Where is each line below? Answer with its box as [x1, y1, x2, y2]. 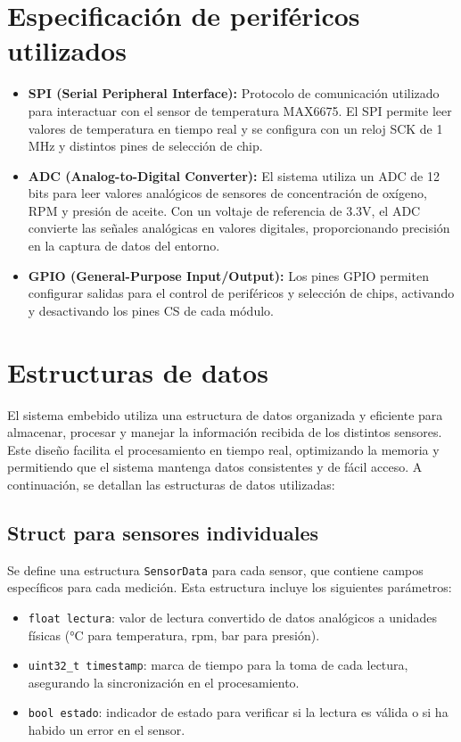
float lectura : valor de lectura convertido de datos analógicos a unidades [28, 607, 437, 626]
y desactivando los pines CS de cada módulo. [28, 301, 274, 319]
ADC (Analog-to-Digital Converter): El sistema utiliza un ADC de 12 [28, 166, 440, 185]
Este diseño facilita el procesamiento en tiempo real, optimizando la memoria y [7, 440, 440, 458]
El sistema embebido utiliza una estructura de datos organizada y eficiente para [7, 405, 443, 424]
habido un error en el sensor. [28, 721, 185, 739]
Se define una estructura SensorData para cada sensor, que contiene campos [7, 560, 424, 579]
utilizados [7, 32, 127, 69]
